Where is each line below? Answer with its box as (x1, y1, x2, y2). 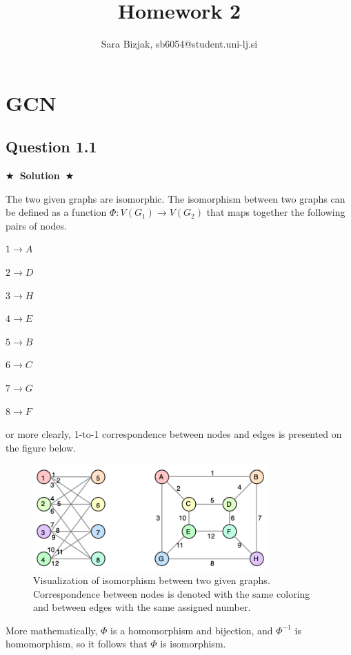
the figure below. (6, 440, 76, 454)
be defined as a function (6, 205, 107, 219)
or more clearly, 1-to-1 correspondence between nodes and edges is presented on (6, 427, 342, 441)
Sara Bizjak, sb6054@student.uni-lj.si (101, 37, 258, 51)
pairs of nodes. (6, 218, 67, 232)
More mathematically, (6, 623, 98, 637)
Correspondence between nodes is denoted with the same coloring (33, 586, 310, 601)
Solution (19, 168, 60, 183)
